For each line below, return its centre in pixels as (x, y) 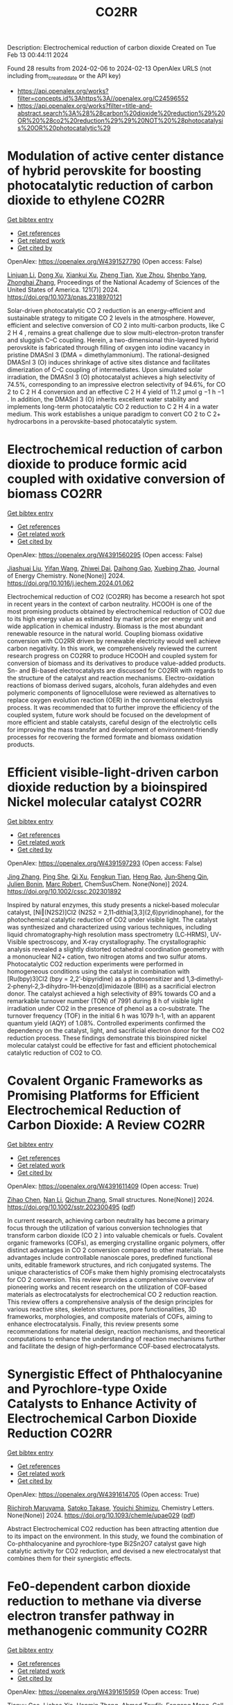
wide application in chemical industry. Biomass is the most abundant (105, 626)
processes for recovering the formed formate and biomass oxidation (105, 737)
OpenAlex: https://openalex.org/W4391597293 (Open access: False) (105, 863)
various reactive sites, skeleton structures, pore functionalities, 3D (102, 1309)
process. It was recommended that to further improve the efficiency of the (113, 707)
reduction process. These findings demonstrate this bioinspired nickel (107, 1038)
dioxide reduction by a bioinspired (107, 787)
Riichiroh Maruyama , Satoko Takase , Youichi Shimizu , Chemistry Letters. (111, 1507)
